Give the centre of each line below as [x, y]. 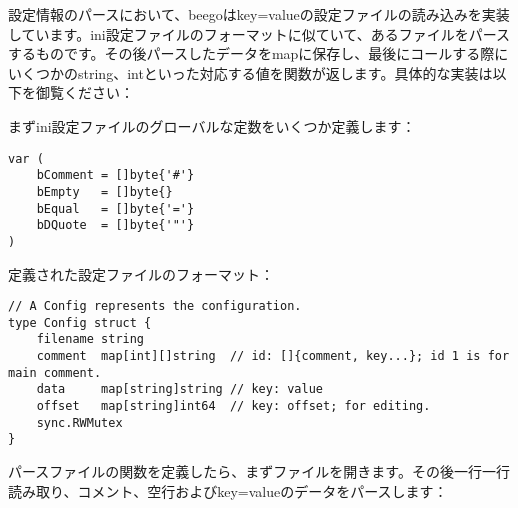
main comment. [55, 372]
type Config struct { [80, 322]
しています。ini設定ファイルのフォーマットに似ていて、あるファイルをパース [259, 33]
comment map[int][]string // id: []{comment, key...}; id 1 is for [273, 356]
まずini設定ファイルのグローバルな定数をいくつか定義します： [212, 125]
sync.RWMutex [79, 422]
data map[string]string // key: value [179, 389]
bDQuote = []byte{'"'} [115, 225]
